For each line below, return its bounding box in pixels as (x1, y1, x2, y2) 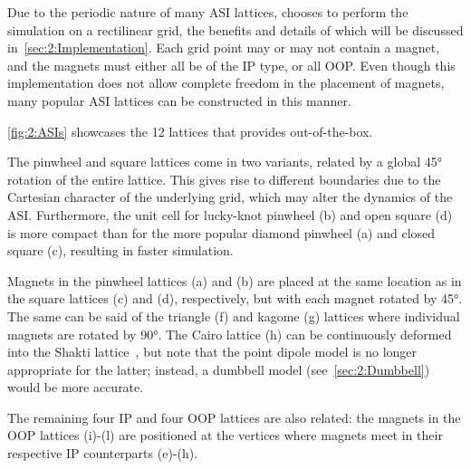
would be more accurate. (7, 378, 144, 397)
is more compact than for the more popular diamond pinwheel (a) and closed (7, 223, 436, 242)
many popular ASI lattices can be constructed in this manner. (7, 91, 351, 110)
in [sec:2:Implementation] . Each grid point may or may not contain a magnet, (7, 38, 440, 57)
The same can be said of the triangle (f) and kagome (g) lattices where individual (7, 306, 460, 325)
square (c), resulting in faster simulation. (7, 241, 234, 260)
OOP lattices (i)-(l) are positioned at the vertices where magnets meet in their (7, 426, 443, 445)
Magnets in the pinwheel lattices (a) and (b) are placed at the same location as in (7, 271, 462, 290)
